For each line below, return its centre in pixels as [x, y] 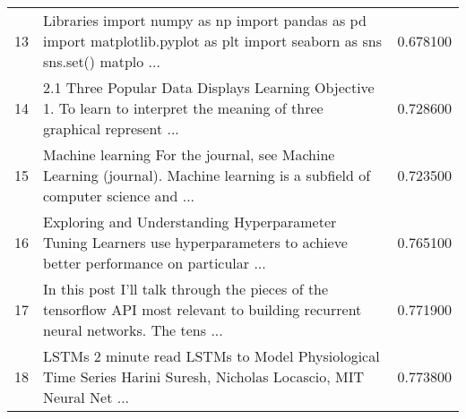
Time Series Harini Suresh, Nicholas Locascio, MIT [204, 376]
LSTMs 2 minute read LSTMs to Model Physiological [211, 356]
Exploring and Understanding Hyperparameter [190, 222]
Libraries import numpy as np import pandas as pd [205, 20]
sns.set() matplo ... [102, 61]
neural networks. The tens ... [133, 330]
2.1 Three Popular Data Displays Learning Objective [209, 87]
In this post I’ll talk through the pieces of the [186, 289]
